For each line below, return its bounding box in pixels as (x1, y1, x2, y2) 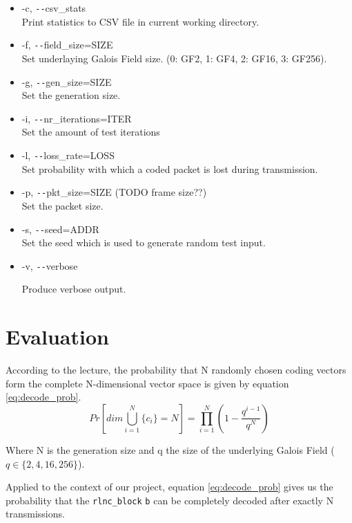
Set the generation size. (21, 88, 121, 102)
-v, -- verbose (21, 258, 78, 273)
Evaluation (6, 322, 109, 351)
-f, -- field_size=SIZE (21, 37, 113, 52)
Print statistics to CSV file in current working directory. (21, 14, 260, 28)
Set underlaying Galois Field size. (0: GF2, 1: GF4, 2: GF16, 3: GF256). (21, 51, 327, 65)
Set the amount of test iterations (21, 125, 160, 139)
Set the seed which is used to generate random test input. (21, 235, 266, 250)
